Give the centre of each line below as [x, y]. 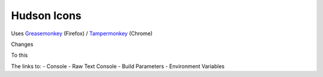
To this [19, 55]
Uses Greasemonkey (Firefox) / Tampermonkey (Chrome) [82, 33]
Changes [22, 44]
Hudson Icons [46, 16]
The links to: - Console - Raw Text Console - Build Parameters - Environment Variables [118, 66]
